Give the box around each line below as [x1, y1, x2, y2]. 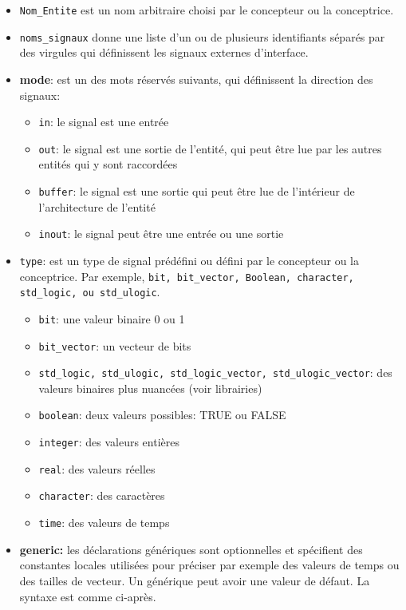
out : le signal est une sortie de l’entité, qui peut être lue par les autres [38, 140, 382, 156]
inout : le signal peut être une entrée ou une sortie [38, 225, 284, 242]
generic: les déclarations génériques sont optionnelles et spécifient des [19, 541, 363, 557]
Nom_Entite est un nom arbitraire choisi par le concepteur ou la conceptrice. [19, 2, 394, 18]
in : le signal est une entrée [38, 113, 169, 130]
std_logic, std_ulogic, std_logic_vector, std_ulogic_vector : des [38, 364, 392, 381]
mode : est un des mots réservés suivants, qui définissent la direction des [19, 70, 373, 87]
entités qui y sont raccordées [38, 156, 178, 172]
